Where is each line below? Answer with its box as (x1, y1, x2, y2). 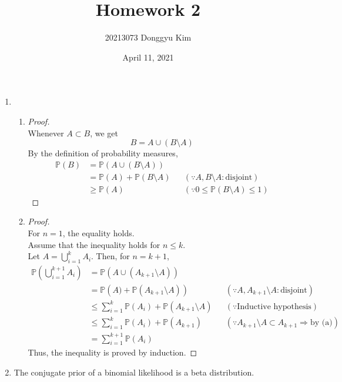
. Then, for (91, 250, 130, 262)
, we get (90, 126, 118, 139)
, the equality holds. (62, 226, 135, 239)
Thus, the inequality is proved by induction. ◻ (28, 346, 197, 358)
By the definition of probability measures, (28, 147, 178, 159)
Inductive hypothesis (237, 302, 311, 311)
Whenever (28, 126, 64, 139)
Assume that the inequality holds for (28, 238, 160, 250)
